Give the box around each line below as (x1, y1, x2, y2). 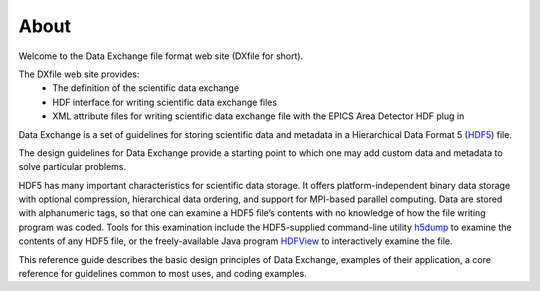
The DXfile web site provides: (18, 68, 140, 80)
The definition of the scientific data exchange (52, 82, 240, 94)
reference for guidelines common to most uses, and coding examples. (18, 268, 307, 280)
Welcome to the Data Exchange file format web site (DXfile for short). (18, 50, 304, 62)
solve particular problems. (18, 161, 127, 173)
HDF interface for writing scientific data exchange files (52, 96, 278, 108)
